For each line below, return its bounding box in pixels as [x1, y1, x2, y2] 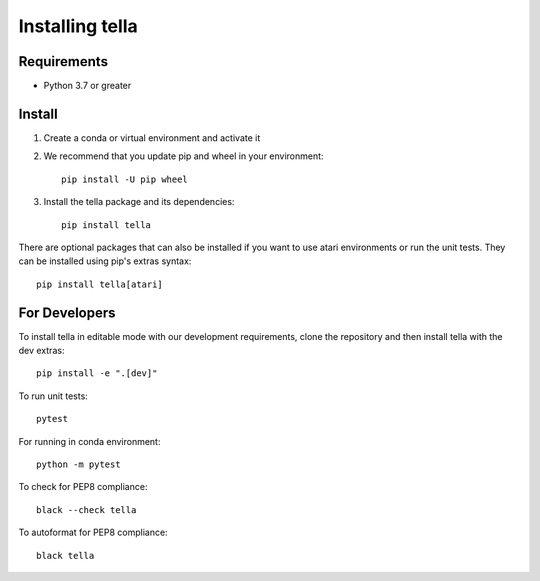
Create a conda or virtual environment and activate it [43, 131, 261, 144]
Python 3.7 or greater [43, 80, 132, 92]
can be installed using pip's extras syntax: [18, 255, 192, 267]
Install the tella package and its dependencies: [43, 196, 235, 208]
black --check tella [36, 504, 137, 515]
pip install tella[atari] [36, 278, 164, 290]
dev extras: [18, 345, 65, 356]
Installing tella [18, 15, 139, 37]
